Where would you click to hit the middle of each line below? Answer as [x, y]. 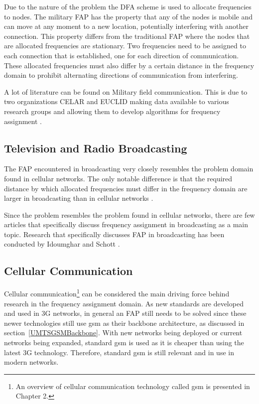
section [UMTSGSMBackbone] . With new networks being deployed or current [123, 333]
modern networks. [31, 362]
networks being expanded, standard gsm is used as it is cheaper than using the [124, 342]
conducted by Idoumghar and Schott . [62, 244]
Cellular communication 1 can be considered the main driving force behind [117, 293]
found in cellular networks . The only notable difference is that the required [118, 178]
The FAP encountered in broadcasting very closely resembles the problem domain [129, 169]
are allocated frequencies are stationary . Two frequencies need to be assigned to [125, 46]
